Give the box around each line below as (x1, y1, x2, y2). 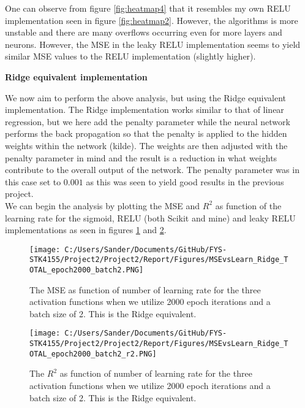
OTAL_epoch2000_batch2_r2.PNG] (29, 349, 157, 358)
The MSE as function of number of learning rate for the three (29, 283, 261, 296)
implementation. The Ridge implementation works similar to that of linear (5, 103, 284, 116)
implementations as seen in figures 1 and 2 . (5, 223, 167, 236)
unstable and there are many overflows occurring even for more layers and (5, 26, 282, 39)
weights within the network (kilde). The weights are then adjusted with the (5, 139, 288, 152)
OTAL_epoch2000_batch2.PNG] (29, 266, 144, 274)
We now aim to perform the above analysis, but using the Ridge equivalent (5, 91, 287, 104)
